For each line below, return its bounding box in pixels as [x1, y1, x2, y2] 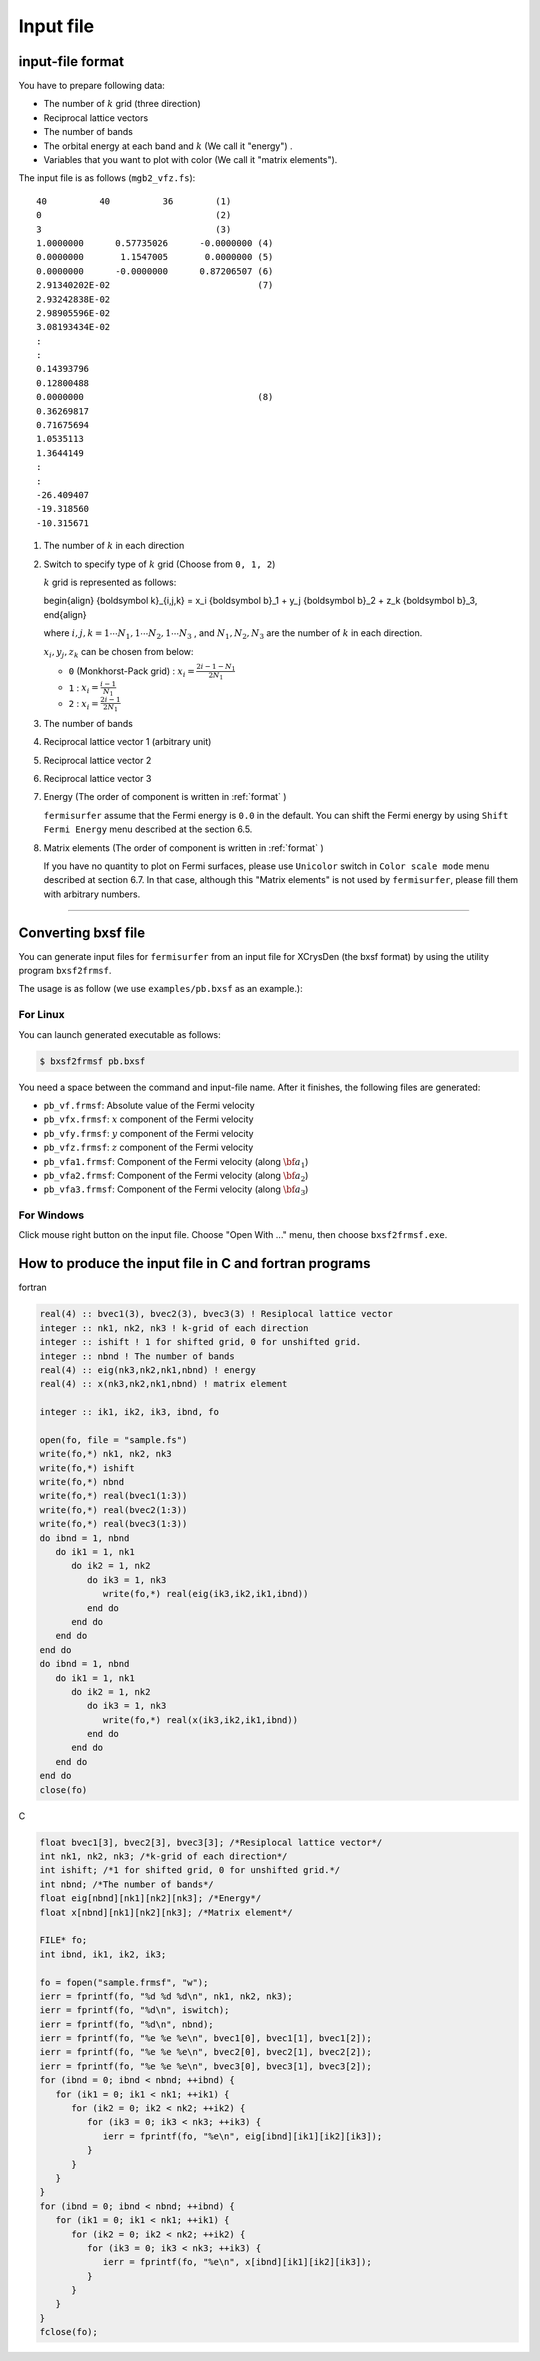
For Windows [18, 1208, 85, 1222]
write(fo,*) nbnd [39, 1476, 125, 1488]
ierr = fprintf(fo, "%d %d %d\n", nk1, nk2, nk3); [39, 1990, 294, 2002]
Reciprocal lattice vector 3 [43, 773, 152, 785]
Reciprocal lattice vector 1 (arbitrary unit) [43, 736, 212, 748]
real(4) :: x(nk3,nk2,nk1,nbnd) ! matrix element [39, 1378, 288, 1390]
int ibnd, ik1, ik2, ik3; [39, 1948, 167, 1960]
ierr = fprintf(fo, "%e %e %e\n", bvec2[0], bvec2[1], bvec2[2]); [39, 2046, 372, 2058]
